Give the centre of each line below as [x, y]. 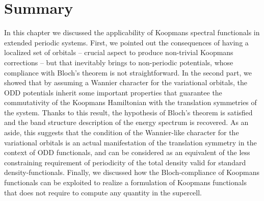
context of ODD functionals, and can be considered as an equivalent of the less [127, 152]
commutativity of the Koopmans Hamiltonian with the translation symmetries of [130, 102]
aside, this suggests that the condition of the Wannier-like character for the [122, 132]
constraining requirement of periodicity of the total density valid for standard [125, 162]
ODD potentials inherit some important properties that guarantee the [113, 92]
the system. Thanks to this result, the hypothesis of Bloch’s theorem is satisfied [128, 112]
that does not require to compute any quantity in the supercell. [103, 192]
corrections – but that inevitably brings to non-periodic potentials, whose [119, 62]
